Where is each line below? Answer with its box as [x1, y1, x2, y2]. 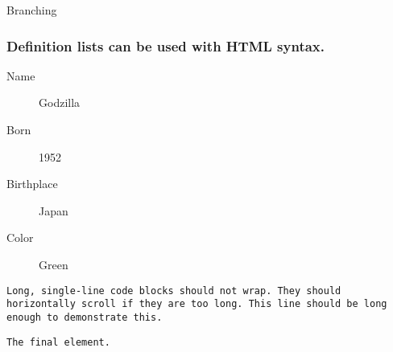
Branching [6, 2, 57, 18]
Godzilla [39, 94, 81, 111]
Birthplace [6, 175, 58, 192]
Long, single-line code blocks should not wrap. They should [6, 284, 341, 297]
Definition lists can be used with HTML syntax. [6, 35, 325, 55]
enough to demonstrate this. [6, 311, 163, 323]
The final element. [6, 336, 110, 348]
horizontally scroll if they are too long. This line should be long [6, 298, 387, 310]
